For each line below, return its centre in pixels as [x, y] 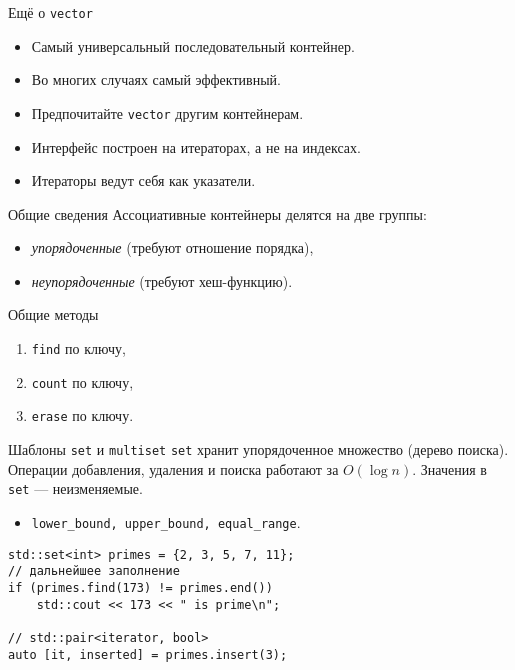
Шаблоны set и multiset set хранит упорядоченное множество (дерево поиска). [258, 449]
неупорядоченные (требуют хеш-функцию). [162, 280]
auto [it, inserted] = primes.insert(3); [148, 654]
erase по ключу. [82, 415]
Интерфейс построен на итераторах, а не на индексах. [196, 146]
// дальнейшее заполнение [94, 571]
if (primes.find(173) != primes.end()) [140, 587]
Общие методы [53, 314]
